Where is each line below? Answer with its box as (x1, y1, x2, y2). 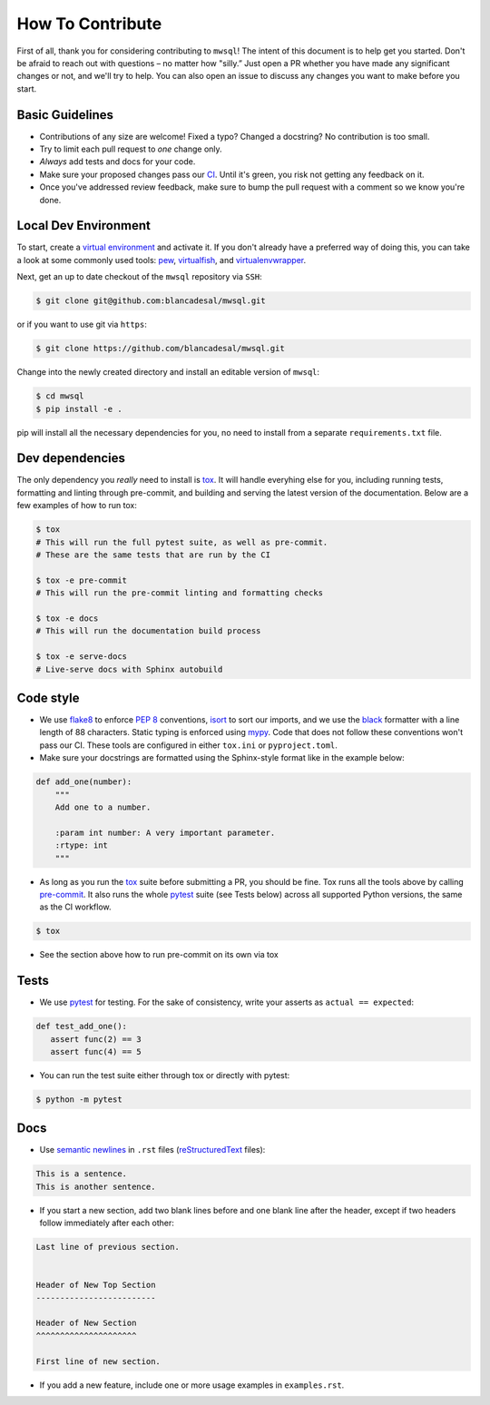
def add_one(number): (35, 777, 132, 787)
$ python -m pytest (35, 1094, 122, 1105)
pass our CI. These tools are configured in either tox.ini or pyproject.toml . (39, 740, 338, 751)
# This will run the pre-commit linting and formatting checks (35, 588, 324, 598)
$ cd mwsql (35, 391, 84, 401)
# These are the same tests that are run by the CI (35, 550, 271, 560)
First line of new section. (35, 1356, 161, 1366)
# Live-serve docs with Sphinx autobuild (35, 663, 223, 674)
